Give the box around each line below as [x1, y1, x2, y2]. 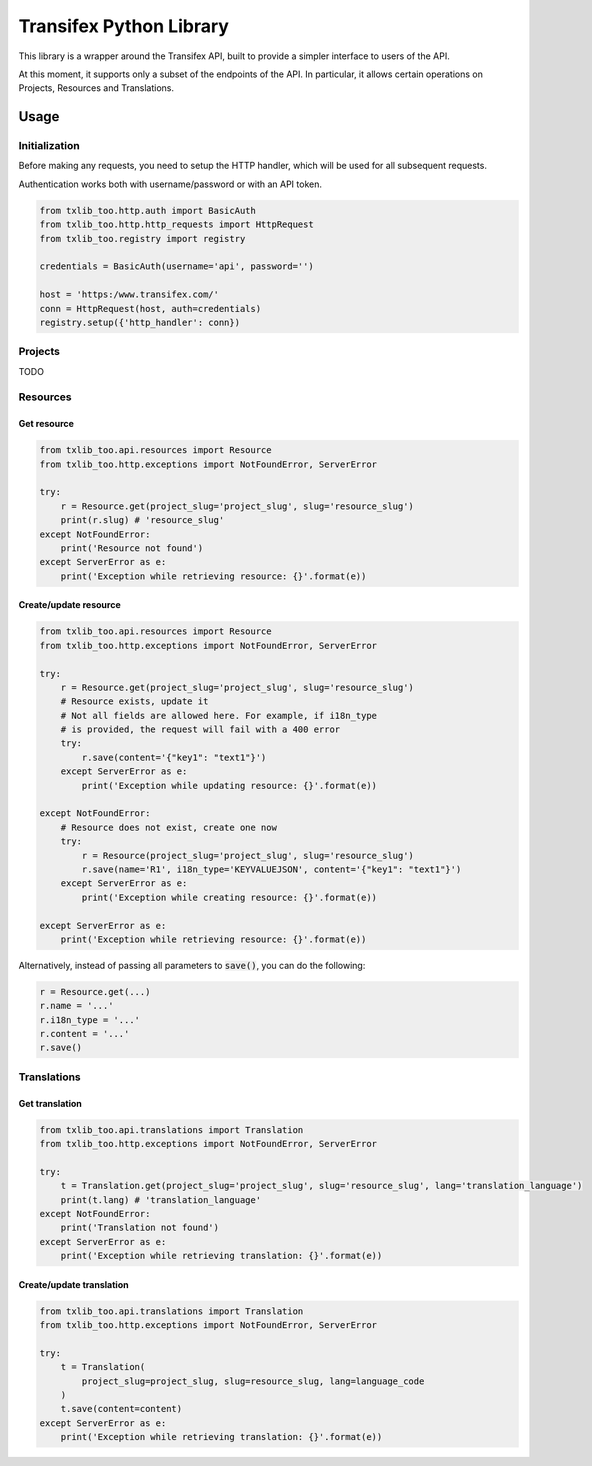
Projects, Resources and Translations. [18, 82, 175, 94]
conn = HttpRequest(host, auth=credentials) [39, 303, 262, 314]
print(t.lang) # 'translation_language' [60, 1194, 262, 1205]
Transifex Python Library [18, 15, 230, 37]
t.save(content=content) [60, 1403, 183, 1415]
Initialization [18, 139, 80, 153]
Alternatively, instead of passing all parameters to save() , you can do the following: [18, 959, 366, 971]
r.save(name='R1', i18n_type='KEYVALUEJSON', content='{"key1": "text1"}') [81, 864, 462, 875]
